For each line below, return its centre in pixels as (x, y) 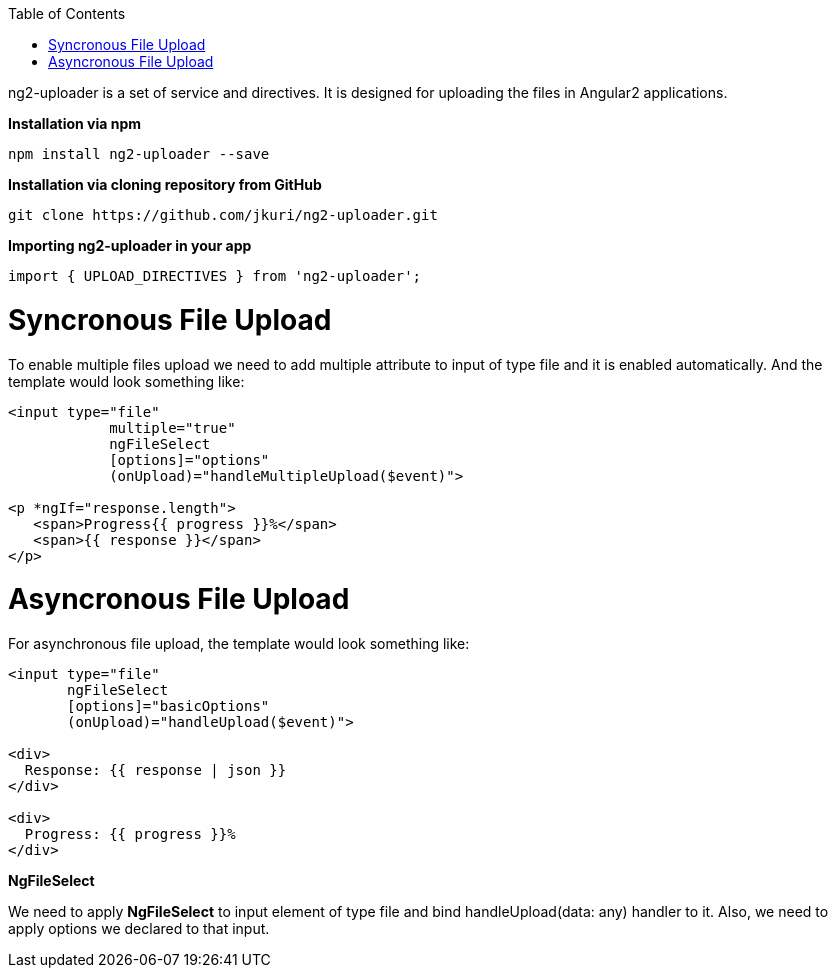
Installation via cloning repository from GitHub (165, 184)
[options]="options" (189, 459)
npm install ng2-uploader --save (139, 154)
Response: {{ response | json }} (155, 770)
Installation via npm (75, 123)
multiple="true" (172, 427)
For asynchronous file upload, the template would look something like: (239, 643)
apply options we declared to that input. (139, 928)
